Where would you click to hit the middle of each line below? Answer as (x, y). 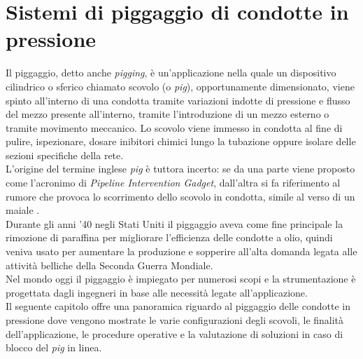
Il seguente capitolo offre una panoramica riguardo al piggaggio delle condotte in (178, 306)
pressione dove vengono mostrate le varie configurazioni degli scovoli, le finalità (175, 320)
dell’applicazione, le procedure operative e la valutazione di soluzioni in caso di (175, 333)
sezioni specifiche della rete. (65, 155)
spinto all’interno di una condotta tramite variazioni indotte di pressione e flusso (178, 100)
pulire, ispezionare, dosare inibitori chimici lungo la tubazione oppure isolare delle (181, 141)
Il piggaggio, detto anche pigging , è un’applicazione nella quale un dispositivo (171, 73)
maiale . (23, 210)
